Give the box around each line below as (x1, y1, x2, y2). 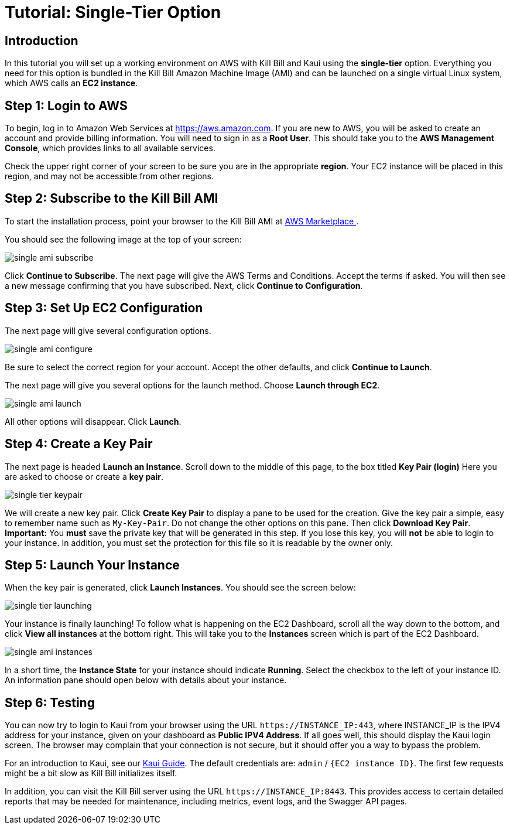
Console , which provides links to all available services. (5, 143, 215, 153)
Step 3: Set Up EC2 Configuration (5, 301, 203, 316)
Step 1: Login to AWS (5, 98, 128, 113)
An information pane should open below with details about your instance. (5, 675, 287, 685)
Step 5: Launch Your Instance (5, 557, 180, 572)
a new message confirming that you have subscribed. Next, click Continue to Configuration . (5, 280, 363, 291)
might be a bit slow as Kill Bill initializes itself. (5, 768, 177, 779)
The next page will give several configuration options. (5, 325, 211, 336)
